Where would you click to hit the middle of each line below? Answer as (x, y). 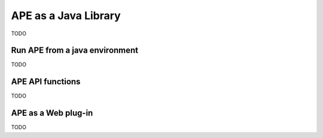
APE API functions (46, 82)
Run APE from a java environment (75, 50)
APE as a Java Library (66, 16)
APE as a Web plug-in (52, 113)
